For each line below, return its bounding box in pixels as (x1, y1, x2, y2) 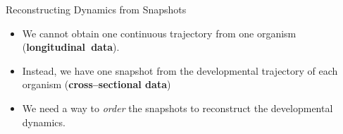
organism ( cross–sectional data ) (22, 77, 171, 92)
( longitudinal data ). (22, 39, 120, 54)
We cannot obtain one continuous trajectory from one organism (22, 25, 297, 40)
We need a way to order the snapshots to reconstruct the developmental (22, 100, 333, 115)
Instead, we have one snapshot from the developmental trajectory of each (22, 63, 338, 78)
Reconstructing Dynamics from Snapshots (6, 2, 187, 16)
